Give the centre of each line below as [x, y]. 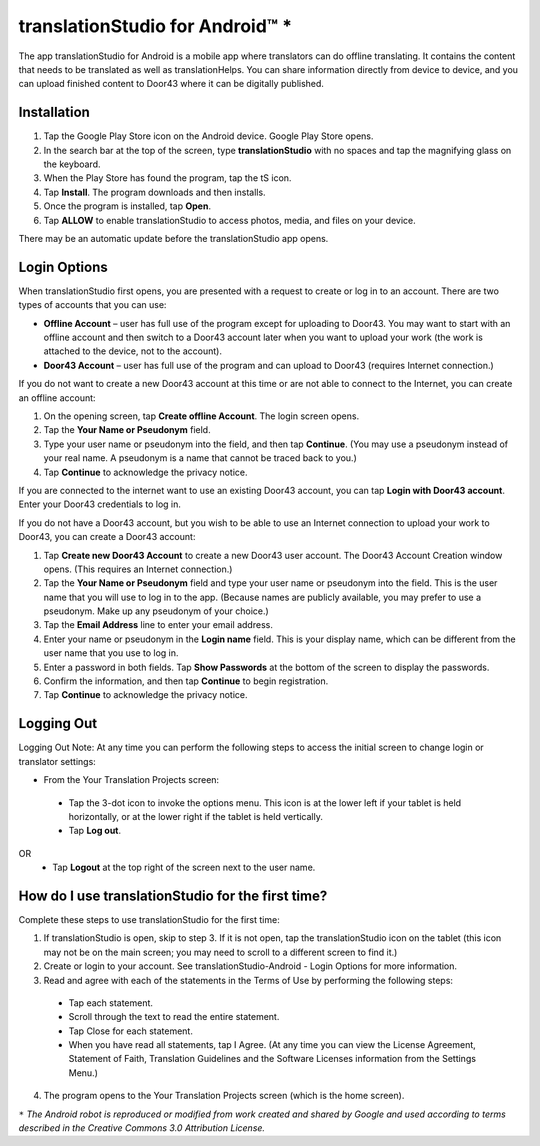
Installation [54, 112]
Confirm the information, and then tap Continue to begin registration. [186, 681]
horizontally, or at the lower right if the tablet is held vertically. [196, 816]
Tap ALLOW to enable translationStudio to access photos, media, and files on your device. [229, 220]
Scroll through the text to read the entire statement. [174, 1017]
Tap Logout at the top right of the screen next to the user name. [184, 867]
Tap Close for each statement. [131, 1031]
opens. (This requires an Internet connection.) [138, 569]
